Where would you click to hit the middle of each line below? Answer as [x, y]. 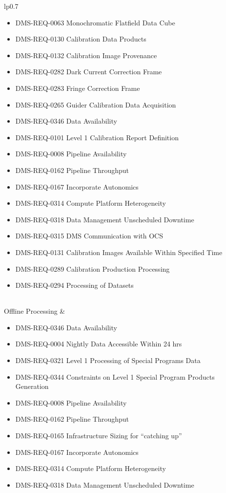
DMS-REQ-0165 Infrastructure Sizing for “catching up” [99, 436]
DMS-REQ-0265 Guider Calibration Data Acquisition [96, 104]
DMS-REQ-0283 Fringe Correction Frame [78, 88]
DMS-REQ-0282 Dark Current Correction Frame [89, 72]
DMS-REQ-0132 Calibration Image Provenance [86, 55]
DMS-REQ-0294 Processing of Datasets [74, 285]
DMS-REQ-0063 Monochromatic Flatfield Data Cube [95, 22]
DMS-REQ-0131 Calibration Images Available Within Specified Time [119, 252]
